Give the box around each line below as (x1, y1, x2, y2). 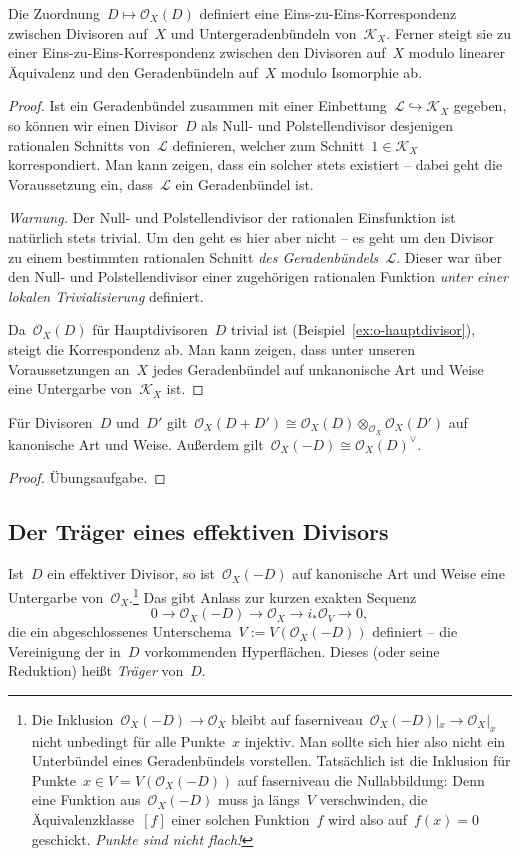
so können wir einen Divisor (8, 114, 178, 135)
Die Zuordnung (8, 3, 101, 23)
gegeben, (453, 95, 507, 116)
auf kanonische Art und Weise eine (292, 563, 505, 584)
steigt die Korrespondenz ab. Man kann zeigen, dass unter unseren (8, 338, 415, 359)
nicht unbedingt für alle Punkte (31, 730, 225, 751)
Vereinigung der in (8, 640, 121, 661)
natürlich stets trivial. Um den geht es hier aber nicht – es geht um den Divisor (8, 226, 495, 247)
